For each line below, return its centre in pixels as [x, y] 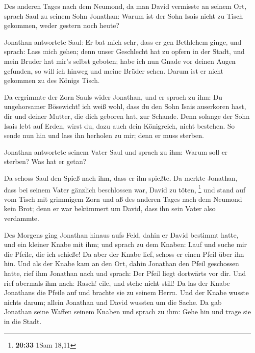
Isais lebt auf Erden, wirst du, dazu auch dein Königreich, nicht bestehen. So [119, 125]
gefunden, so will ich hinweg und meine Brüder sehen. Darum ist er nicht [114, 70]
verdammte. [22, 218]
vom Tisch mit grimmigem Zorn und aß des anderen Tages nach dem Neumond [123, 199]
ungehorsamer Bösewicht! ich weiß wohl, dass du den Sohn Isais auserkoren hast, [125, 106]
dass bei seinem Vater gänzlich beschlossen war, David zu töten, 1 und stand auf [125, 189]
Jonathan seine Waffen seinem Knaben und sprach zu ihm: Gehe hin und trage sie [127, 312]
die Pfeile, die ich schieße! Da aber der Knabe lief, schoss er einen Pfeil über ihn [124, 254]
